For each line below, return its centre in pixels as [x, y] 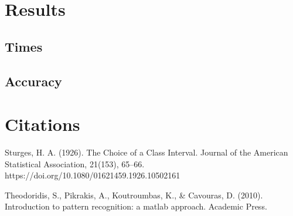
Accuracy [33, 81]
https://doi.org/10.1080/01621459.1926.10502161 [93, 175]
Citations [42, 124]
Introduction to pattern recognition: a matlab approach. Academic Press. [136, 206]
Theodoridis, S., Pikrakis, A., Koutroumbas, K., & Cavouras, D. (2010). [134, 195]
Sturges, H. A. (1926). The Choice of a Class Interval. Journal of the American [146, 152]
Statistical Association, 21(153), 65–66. [75, 163]
